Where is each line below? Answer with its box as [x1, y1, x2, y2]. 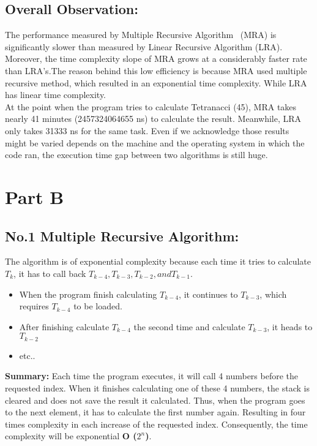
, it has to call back [13, 266, 86, 279]
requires [19, 300, 49, 312]
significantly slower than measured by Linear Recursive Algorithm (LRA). [5, 40, 283, 53]
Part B [5, 184, 64, 209]
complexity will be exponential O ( [5, 429, 137, 442]
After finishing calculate [19, 320, 110, 333]
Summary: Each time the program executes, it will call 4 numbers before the [5, 369, 299, 382]
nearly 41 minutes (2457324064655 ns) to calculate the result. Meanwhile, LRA [5, 112, 302, 125]
